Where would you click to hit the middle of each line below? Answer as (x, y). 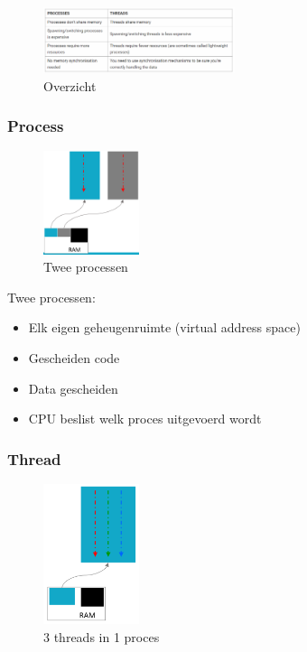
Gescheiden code (74, 357)
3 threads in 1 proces (102, 636)
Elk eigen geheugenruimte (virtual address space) (164, 327)
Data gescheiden (73, 388)
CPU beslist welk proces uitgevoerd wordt (145, 419)
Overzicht (70, 85)
